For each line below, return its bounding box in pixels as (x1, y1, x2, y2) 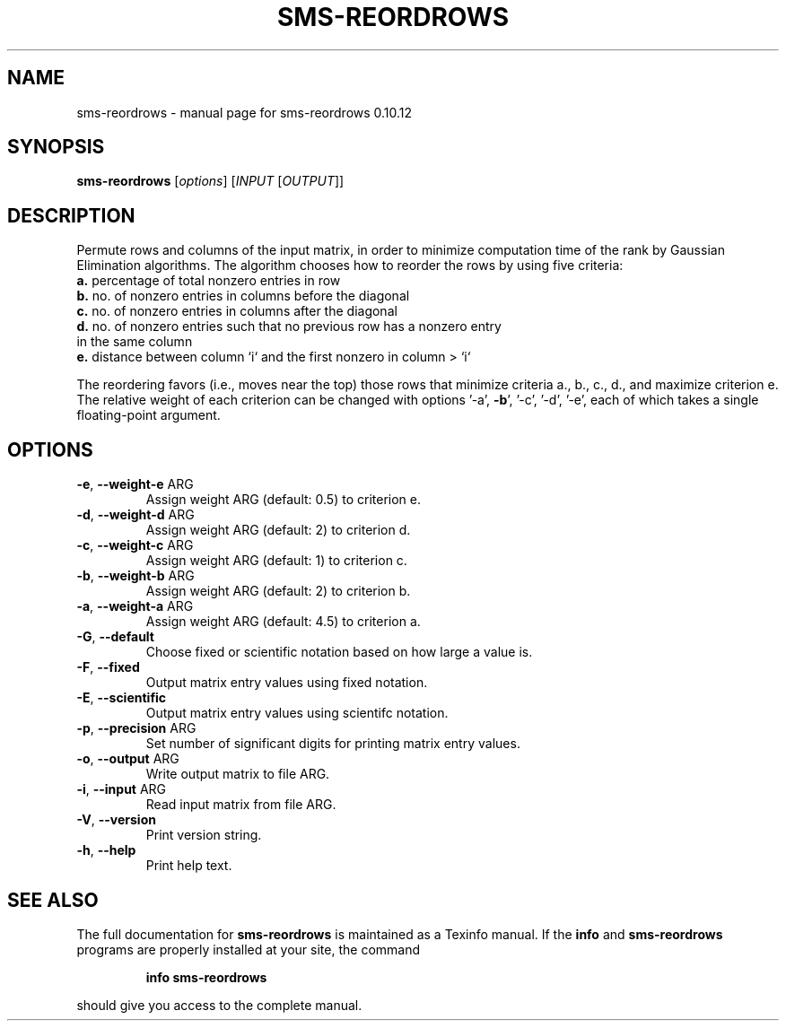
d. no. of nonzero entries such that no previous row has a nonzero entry (76, 318, 502, 335)
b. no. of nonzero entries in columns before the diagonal (76, 288, 410, 304)
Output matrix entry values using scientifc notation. (145, 705, 449, 721)
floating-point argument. (76, 407, 221, 423)
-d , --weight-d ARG (76, 507, 195, 523)
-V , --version (76, 812, 156, 828)
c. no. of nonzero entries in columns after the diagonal (76, 303, 397, 319)
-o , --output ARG (76, 751, 179, 767)
